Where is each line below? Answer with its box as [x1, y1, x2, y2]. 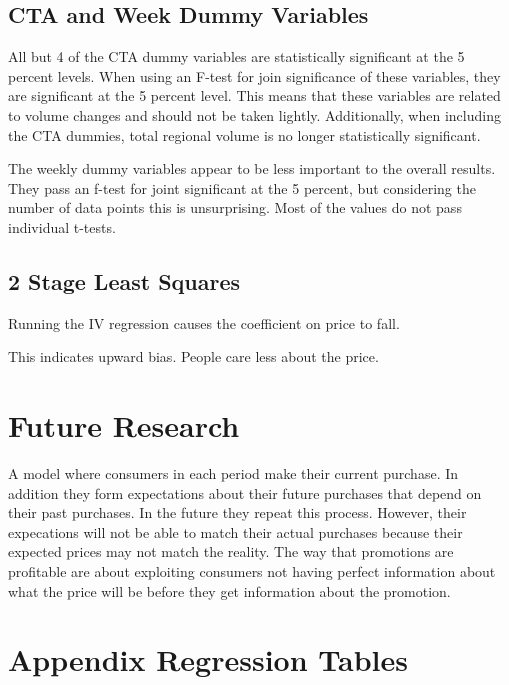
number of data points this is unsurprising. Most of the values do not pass [8, 197, 462, 218]
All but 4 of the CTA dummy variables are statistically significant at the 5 [8, 46, 465, 67]
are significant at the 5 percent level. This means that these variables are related [8, 85, 501, 106]
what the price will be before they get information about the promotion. [8, 580, 451, 601]
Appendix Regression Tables [8, 639, 408, 680]
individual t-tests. [8, 216, 116, 237]
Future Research [8, 405, 240, 446]
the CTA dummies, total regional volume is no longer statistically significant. [8, 124, 481, 145]
